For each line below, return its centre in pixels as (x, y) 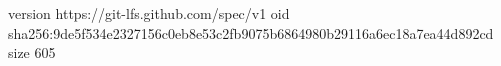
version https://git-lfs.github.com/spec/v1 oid (149, 13)
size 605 (32, 52)
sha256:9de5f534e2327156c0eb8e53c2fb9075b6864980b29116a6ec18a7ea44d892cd (251, 32)
